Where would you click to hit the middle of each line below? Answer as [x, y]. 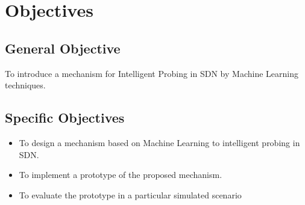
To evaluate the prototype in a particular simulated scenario [130, 194]
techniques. [25, 85]
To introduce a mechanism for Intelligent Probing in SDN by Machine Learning [152, 73]
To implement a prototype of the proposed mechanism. [121, 175]
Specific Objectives [65, 118]
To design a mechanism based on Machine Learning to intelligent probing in [159, 142]
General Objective [63, 48]
